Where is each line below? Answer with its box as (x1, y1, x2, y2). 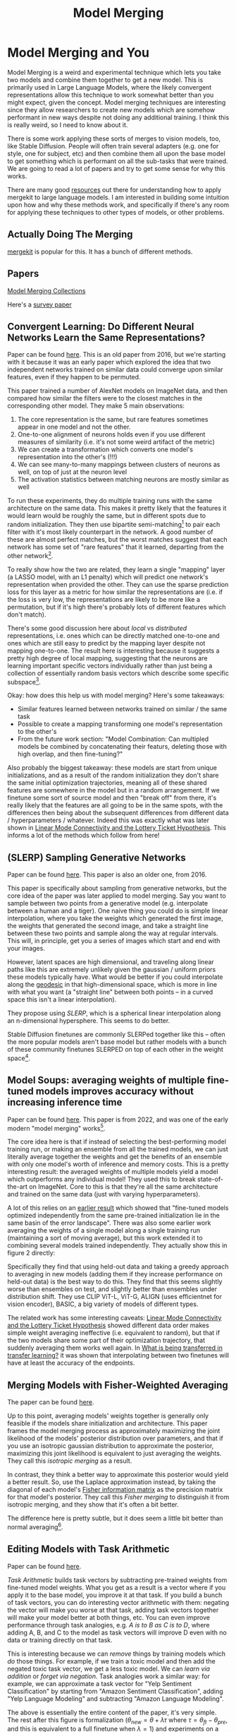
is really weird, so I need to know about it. (7, 120, 128, 129)
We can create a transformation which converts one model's (17, 445, 194, 453)
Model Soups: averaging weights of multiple (7, 1074, 206, 1086)
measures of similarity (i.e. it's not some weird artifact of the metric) (17, 438, 215, 446)
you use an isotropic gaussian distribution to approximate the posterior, (7, 1442, 214, 1450)
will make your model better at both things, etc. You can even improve (7, 1613, 210, 1622)
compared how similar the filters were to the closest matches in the (7, 394, 203, 403)
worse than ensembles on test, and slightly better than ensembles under (7, 1285, 217, 1293)
